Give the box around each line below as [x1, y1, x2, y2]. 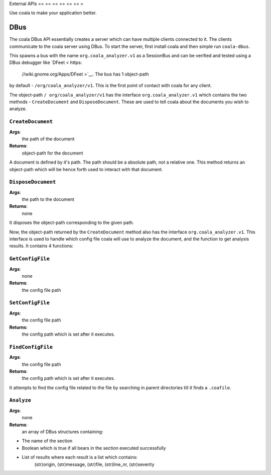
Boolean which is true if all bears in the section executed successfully [22, 445, 166, 451]
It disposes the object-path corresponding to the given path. [9, 219, 134, 226]
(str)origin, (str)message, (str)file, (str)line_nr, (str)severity [34, 461, 155, 467]
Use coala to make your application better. [9, 10, 97, 16]
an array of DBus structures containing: [22, 429, 103, 435]
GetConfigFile [9, 256, 50, 262]
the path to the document [22, 196, 75, 202]
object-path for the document [22, 150, 83, 156]
